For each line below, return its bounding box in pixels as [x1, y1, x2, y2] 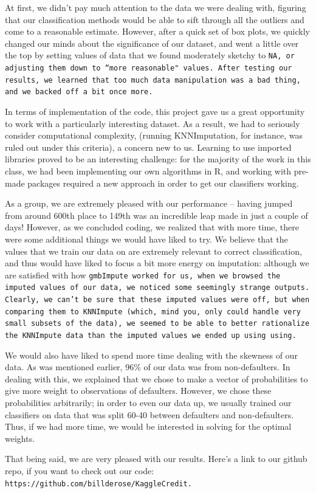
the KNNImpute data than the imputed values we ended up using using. [5, 331, 297, 340]
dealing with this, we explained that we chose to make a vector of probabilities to [5, 372, 308, 385]
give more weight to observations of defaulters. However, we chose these [5, 384, 272, 397]
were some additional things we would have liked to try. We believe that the [5, 232, 288, 245]
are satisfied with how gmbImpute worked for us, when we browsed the [5, 268, 281, 281]
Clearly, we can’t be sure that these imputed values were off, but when [5, 295, 310, 305]
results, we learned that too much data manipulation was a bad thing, [5, 75, 301, 84]
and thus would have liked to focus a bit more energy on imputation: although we [5, 257, 309, 269]
